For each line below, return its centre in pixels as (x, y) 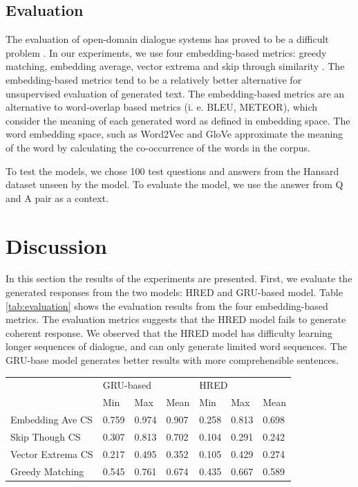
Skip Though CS (46, 436)
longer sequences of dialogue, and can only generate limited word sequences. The (176, 346)
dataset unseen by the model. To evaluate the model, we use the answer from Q (175, 184)
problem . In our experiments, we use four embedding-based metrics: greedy (166, 52)
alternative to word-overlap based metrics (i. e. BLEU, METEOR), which (162, 107)
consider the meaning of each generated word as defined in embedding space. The (178, 120)
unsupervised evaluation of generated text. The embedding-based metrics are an (175, 93)
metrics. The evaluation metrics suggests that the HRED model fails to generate (176, 319)
